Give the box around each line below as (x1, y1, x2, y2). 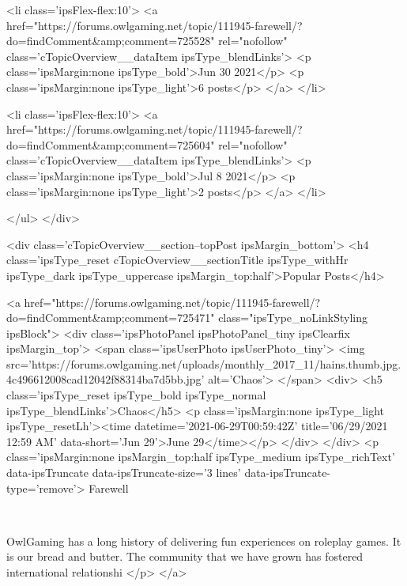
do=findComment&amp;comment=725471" (6, 309, 215, 326)
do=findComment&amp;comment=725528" (6, 32, 215, 49)
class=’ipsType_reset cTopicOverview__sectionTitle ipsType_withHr (6, 251, 349, 268)
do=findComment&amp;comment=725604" (6, 136, 215, 153)
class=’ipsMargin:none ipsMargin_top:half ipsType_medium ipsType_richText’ (6, 448, 395, 465)
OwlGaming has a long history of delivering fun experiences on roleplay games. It (6, 532, 401, 549)
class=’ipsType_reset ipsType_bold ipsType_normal (6, 387, 266, 403)
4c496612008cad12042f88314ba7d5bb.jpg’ (6, 371, 205, 388)
